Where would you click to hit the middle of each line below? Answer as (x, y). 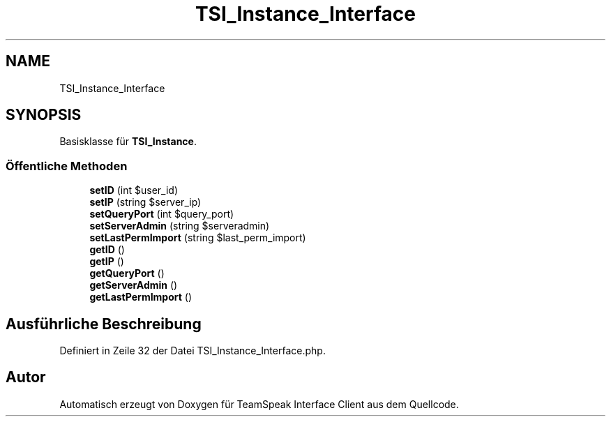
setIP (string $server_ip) (145, 202)
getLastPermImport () (141, 297)
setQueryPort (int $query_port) (162, 214)
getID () (107, 250)
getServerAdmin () (134, 285)
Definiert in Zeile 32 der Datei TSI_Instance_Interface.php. (193, 351)
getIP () (107, 262)
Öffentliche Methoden (67, 166)
